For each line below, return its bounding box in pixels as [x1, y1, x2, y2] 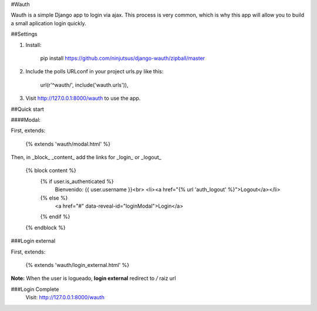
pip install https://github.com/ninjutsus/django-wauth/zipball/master [40, 55, 205, 62]
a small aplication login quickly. [11, 19, 86, 26]
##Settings [11, 31, 38, 38]
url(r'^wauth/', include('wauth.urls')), [40, 81, 129, 88]
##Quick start [11, 106, 44, 113]
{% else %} [40, 194, 68, 201]
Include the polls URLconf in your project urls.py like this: [25, 68, 164, 75]
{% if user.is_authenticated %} [40, 178, 114, 185]
